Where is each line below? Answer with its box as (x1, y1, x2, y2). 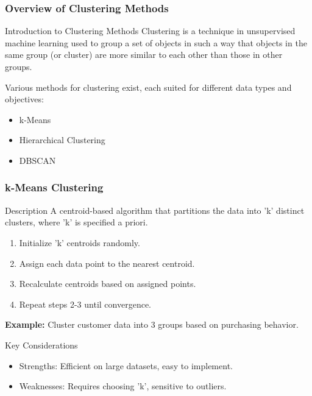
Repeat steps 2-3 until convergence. (19, 297, 151, 310)
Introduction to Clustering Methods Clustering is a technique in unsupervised (5, 24, 296, 37)
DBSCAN (19, 154, 56, 166)
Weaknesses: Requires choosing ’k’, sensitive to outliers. (19, 380, 227, 392)
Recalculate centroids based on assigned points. (19, 277, 196, 290)
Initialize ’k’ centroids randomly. (19, 236, 140, 249)
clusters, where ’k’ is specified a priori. (5, 216, 148, 228)
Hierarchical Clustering (19, 133, 105, 146)
